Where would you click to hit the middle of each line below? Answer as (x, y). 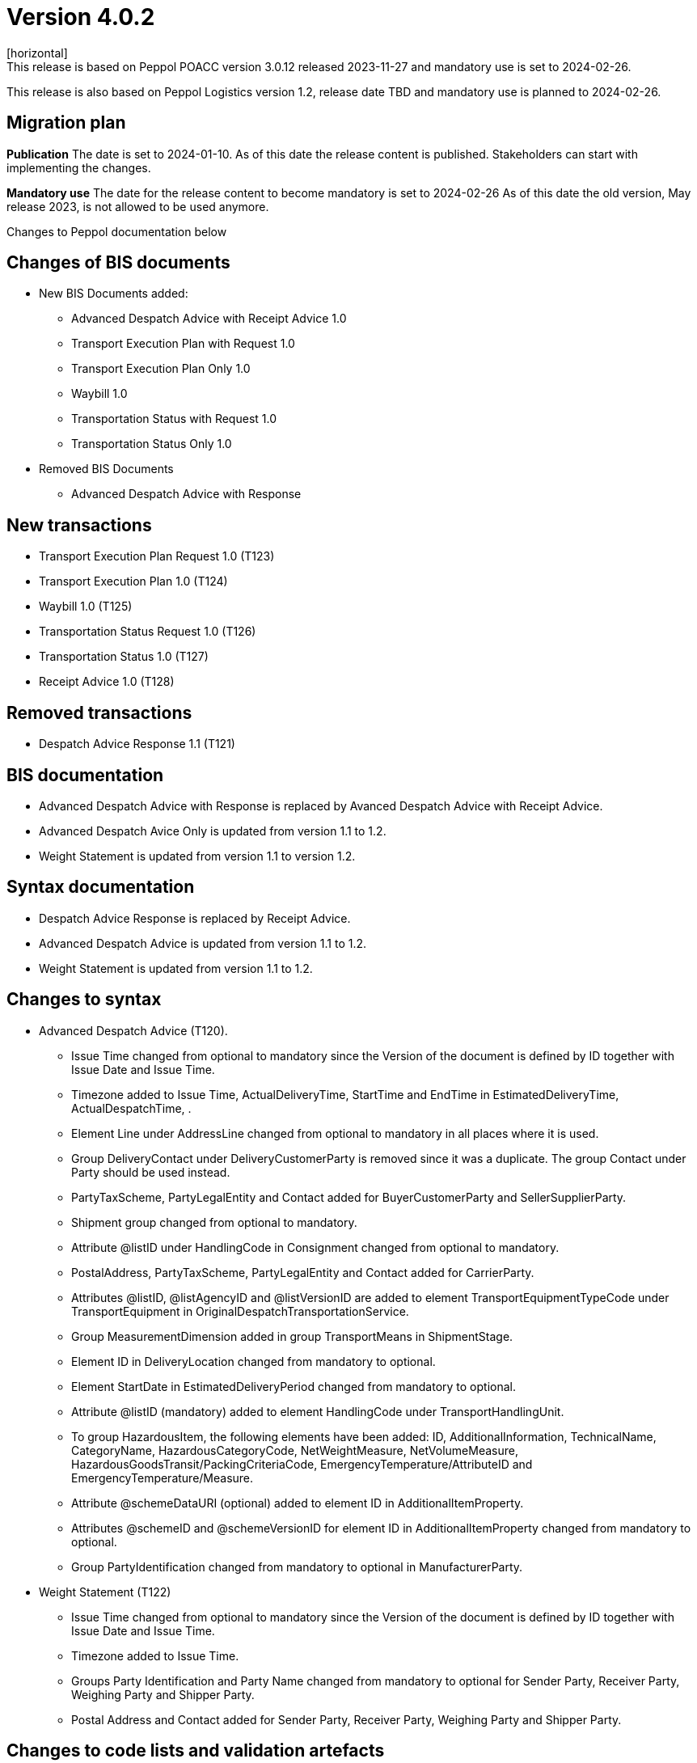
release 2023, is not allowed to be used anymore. (138, 206)
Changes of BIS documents (118, 263)
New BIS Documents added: (114, 294)
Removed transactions (99, 712)
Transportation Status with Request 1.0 (174, 419)
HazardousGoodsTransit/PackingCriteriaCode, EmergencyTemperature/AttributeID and (302, 1464)
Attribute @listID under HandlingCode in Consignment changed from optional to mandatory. (315, 1247)
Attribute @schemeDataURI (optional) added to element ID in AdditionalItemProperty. (298, 1503)
